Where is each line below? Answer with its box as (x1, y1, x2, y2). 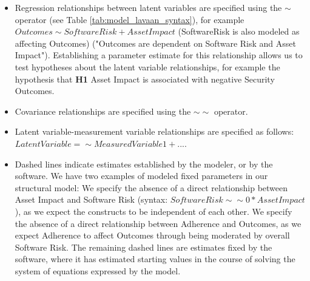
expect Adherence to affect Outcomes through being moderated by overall (15, 229, 290, 242)
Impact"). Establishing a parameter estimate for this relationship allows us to (15, 49, 303, 61)
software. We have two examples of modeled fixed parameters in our (15, 169, 268, 182)
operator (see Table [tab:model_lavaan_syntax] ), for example (15, 13, 244, 25)
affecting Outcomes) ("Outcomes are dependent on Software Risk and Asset (15, 36, 296, 49)
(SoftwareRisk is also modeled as (178, 25, 300, 38)
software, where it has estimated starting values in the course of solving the (15, 252, 295, 265)
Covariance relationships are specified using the (15, 104, 191, 117)
